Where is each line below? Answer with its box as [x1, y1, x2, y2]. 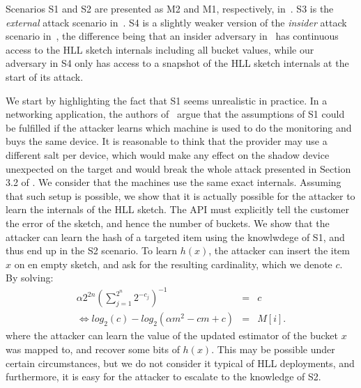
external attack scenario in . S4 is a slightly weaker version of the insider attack [6, 15, 347, 29]
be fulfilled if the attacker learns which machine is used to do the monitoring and [6, 120, 352, 134]
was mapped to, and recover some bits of [6, 342, 180, 357]
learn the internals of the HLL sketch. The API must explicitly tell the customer [6, 202, 349, 217]
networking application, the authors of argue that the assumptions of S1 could [6, 107, 345, 121]
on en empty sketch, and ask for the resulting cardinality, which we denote [14, 256, 332, 271]
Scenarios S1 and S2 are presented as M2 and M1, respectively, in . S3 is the [6, 1, 334, 15]
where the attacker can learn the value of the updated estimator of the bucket [6, 328, 338, 343]
